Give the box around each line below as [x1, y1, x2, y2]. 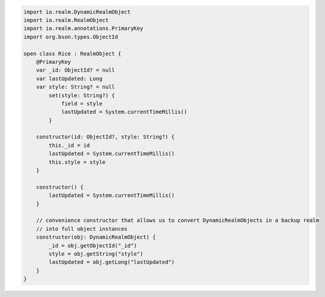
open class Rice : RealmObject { [23, 50, 122, 57]
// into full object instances [36, 225, 128, 232]
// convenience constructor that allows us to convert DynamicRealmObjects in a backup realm [36, 217, 319, 224]
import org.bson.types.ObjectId [23, 33, 119, 40]
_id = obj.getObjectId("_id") [48, 242, 137, 249]
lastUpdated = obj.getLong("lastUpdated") [48, 259, 175, 265]
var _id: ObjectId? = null [36, 67, 116, 74]
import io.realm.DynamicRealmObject [23, 8, 131, 15]
